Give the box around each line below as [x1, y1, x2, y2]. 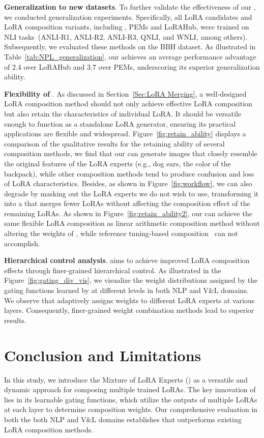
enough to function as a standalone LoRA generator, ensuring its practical [4, 118, 236, 129]
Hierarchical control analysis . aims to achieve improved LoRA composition [4, 255, 250, 266]
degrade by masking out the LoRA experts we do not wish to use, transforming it [4, 188, 259, 198]
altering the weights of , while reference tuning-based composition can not [4, 228, 238, 239]
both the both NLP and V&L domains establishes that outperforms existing [4, 414, 242, 424]
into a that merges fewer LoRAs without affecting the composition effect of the [4, 198, 250, 209]
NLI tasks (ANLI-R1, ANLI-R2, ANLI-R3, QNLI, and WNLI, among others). [4, 31, 248, 42]
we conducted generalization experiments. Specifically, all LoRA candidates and [4, 11, 252, 22]
